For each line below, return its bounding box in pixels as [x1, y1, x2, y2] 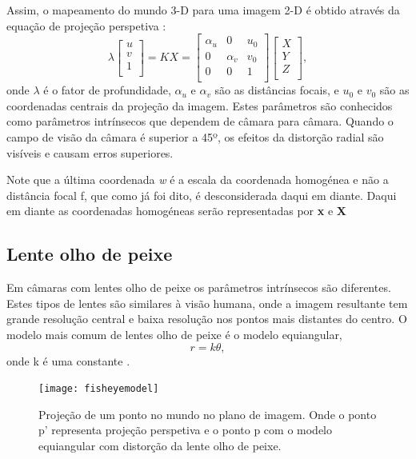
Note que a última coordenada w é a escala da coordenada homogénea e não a [6, 171, 389, 188]
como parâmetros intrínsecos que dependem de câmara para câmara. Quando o [6, 113, 394, 130]
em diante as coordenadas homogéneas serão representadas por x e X [6, 202, 346, 219]
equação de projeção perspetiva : [6, 17, 166, 34]
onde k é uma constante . [6, 352, 130, 369]
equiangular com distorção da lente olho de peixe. [38, 437, 282, 453]
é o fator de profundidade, [43, 82, 171, 98]
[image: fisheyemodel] [38, 383, 159, 395]
